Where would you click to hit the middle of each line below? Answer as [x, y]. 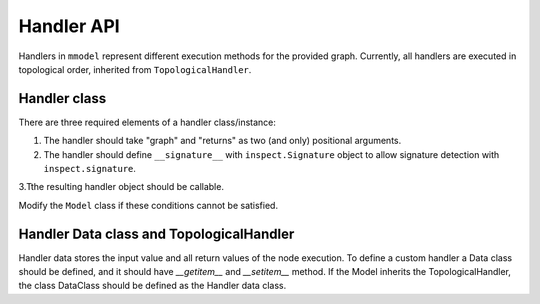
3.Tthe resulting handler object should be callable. [121, 187]
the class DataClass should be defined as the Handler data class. [152, 286]
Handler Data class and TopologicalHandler [156, 233]
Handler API [69, 26]
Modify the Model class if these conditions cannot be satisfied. [148, 205]
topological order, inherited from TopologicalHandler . [135, 69]
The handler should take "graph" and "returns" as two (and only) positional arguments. [222, 141]
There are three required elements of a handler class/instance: [147, 122]
